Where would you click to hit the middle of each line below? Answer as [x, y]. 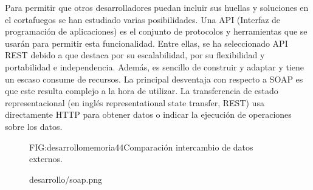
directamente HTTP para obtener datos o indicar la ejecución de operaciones [148, 114]
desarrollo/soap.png [66, 179]
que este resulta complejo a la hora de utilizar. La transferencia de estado [142, 91]
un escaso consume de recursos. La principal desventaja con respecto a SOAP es [154, 79]
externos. [46, 159]
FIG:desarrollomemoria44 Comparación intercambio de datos [141, 147]
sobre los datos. [34, 126]
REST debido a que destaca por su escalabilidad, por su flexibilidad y [135, 55]
